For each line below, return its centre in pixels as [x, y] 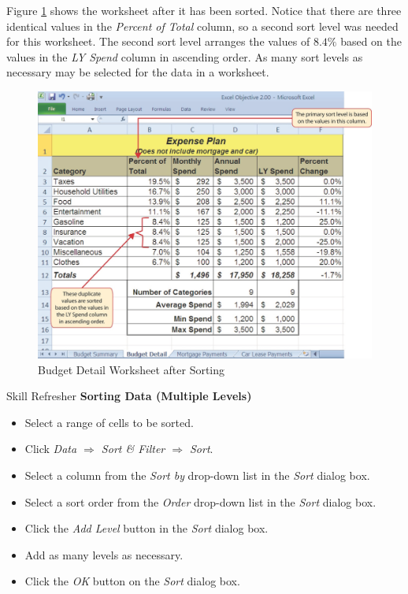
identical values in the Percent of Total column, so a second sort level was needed [202, 26]
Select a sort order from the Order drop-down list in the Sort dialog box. [200, 501]
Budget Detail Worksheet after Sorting [132, 369]
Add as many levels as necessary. [104, 554]
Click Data [51, 449]
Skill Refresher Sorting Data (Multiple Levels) [129, 396]
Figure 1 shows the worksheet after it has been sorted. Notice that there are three [204, 10]
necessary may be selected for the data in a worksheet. [138, 72]
